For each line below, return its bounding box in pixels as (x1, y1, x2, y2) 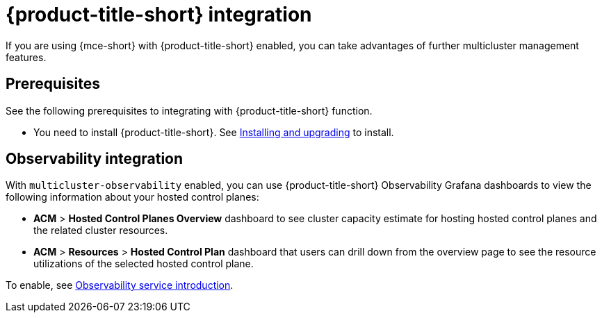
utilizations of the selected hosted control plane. (33, 258, 254, 270)
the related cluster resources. (33, 224, 168, 237)
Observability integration (6, 150, 184, 168)
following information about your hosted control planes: (6, 191, 259, 203)
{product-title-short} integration (6, 3, 312, 26)
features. (6, 51, 47, 63)
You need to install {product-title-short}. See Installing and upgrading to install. (33, 126, 394, 138)
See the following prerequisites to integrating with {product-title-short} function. (6, 104, 373, 117)
